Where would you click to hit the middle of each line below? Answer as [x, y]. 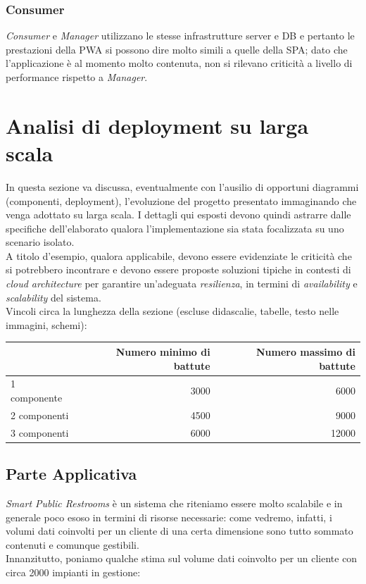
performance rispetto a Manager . [77, 77]
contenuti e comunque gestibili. [72, 544]
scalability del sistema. [53, 297]
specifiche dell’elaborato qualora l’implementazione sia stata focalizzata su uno [175, 228]
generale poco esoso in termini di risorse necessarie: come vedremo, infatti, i [169, 517]
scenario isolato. [40, 242]
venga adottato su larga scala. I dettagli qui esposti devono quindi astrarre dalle [178, 215]
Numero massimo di [305, 351]
